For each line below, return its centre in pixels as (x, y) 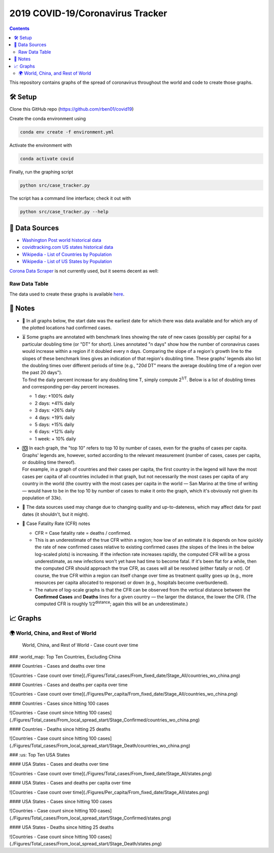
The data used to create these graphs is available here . (67, 294)
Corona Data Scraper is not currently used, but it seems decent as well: (84, 271)
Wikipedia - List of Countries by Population (67, 254)
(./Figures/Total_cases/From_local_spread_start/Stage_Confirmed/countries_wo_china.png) (105, 720)
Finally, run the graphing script (41, 172)
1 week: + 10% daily (55, 439)
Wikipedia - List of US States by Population (67, 261)
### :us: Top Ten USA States (40, 755)
